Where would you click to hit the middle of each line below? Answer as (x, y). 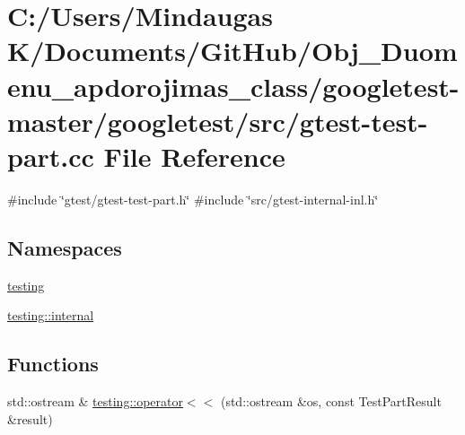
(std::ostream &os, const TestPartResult (331, 401)
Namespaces (65, 247)
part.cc (51, 156)
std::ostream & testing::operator (95, 401)
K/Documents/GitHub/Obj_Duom (232, 51)
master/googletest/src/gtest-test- (218, 121)
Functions (53, 364)
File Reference (194, 156)
